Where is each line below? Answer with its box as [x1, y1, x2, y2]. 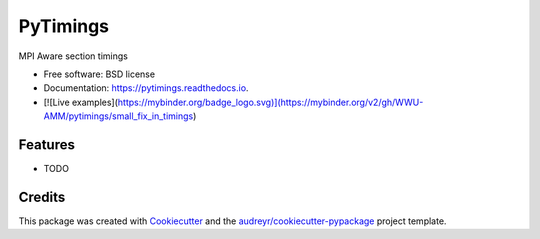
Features [18, 136, 75, 153]
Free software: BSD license [43, 68, 155, 80]
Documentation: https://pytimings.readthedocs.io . [43, 82, 249, 94]
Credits [18, 188, 66, 205]
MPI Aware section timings [18, 50, 129, 62]
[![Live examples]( [43, 96, 119, 108]
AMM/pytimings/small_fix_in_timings [43, 110, 194, 122]
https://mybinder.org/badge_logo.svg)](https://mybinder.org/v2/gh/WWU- [117, 96, 424, 108]
